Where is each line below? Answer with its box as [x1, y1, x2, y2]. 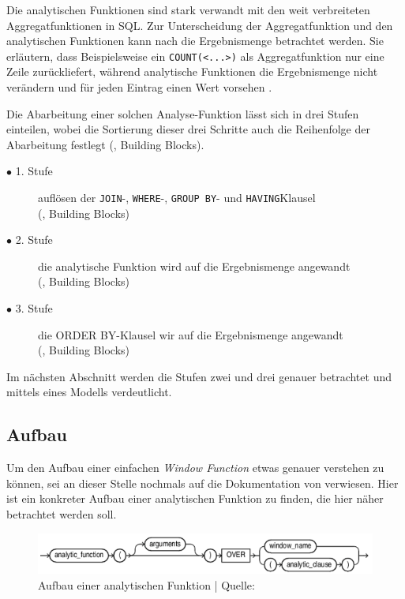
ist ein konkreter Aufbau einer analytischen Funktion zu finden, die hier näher [6, 490, 384, 507]
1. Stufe [15, 163, 53, 179]
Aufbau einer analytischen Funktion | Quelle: [38, 576, 255, 593]
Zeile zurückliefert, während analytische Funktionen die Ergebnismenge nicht [6, 63, 378, 80]
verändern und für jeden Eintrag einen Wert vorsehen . [6, 79, 272, 95]
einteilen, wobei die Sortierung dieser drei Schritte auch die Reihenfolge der [6, 121, 370, 137]
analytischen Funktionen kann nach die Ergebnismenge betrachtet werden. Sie [6, 32, 384, 49]
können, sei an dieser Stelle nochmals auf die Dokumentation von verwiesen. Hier [6, 474, 399, 491]
